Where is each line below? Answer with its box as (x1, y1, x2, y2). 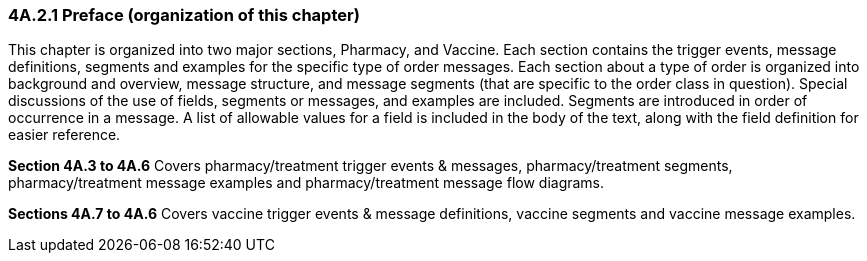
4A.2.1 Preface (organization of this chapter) (8, 5, 360, 25)
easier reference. (8, 126, 121, 144)
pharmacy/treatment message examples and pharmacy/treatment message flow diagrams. (8, 174, 605, 192)
